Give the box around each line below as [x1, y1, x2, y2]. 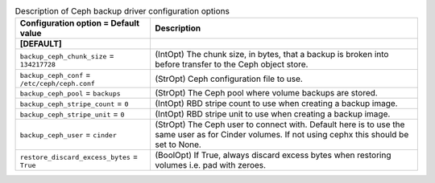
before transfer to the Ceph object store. [155, 59, 309, 70]
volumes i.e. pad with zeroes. [155, 160, 266, 171]
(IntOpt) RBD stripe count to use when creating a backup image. [155, 98, 398, 109]
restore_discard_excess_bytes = [19, 151, 139, 162]
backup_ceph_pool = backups [19, 87, 121, 99]
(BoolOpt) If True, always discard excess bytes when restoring [155, 149, 391, 161]
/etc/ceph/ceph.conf [19, 79, 96, 88]
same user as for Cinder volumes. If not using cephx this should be [155, 129, 409, 140]
